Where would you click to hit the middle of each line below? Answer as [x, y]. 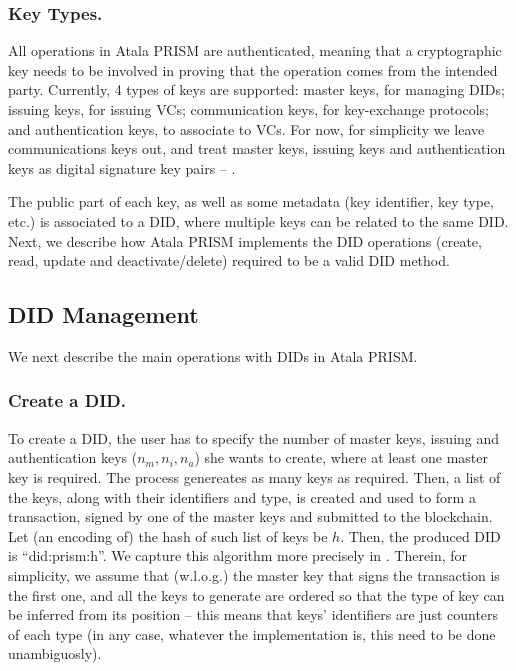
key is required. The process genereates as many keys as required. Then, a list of [254, 476]
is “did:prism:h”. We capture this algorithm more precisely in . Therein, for [238, 555]
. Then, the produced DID [420, 535]
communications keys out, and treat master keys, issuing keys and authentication [257, 148]
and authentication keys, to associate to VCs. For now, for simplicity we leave [246, 128]
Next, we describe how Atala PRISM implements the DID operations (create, [245, 240]
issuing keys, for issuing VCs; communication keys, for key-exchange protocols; [248, 109]
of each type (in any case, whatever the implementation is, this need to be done [252, 633]
